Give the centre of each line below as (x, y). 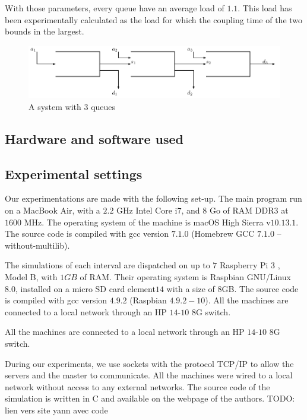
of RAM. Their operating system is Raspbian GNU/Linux (185, 276)
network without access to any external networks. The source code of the (137, 386)
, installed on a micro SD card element (85, 288)
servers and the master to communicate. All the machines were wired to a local (149, 375)
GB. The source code (260, 288)
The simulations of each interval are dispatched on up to (107, 265)
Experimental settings (74, 173)
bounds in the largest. (45, 31)
